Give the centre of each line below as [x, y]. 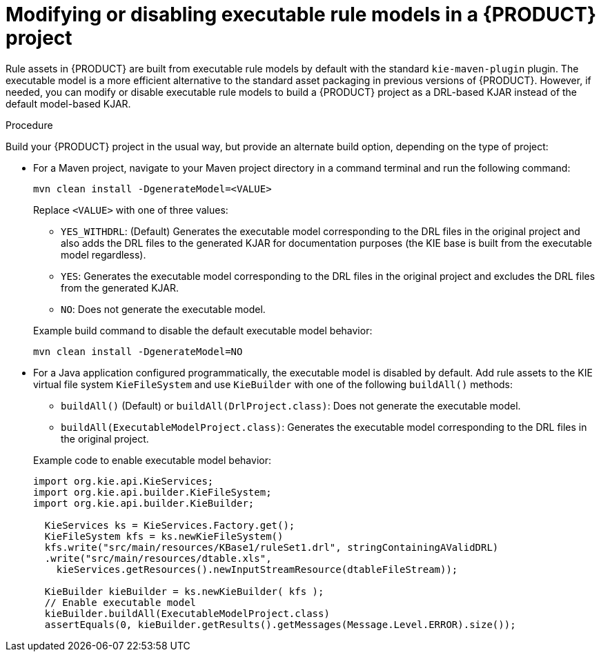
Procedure [29, 125]
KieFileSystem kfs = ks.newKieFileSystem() [164, 536]
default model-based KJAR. [68, 103]
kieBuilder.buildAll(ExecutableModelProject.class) [187, 613]
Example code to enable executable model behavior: [152, 460]
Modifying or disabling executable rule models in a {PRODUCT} [301, 14]
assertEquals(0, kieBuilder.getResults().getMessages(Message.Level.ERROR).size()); [280, 624]
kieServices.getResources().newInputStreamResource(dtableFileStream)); [257, 569]
